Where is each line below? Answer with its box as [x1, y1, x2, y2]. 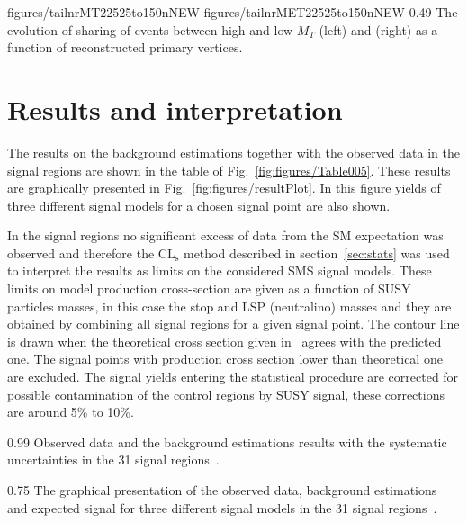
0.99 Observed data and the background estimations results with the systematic [7, 432, 447, 451]
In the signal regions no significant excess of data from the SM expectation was [7, 226, 444, 245]
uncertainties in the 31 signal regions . [7, 450, 220, 469]
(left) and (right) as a [319, 20, 438, 39]
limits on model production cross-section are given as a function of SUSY [7, 279, 411, 298]
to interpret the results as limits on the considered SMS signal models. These [7, 261, 432, 280]
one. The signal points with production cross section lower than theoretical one [7, 349, 443, 368]
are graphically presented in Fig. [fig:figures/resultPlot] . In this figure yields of [7, 178, 441, 197]
